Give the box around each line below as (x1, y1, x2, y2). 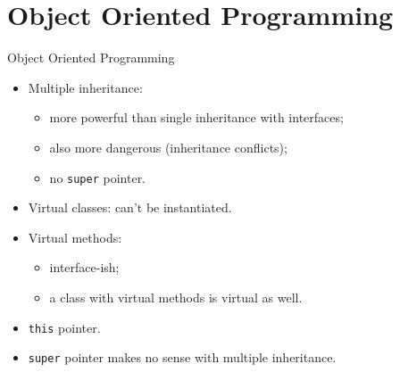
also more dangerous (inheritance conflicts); (49, 137, 287, 156)
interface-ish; (49, 258, 120, 277)
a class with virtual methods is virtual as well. (49, 287, 303, 306)
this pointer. (28, 318, 101, 336)
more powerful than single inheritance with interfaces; (49, 108, 344, 127)
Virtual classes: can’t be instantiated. (28, 198, 232, 217)
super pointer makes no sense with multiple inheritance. (28, 348, 337, 367)
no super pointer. (49, 168, 146, 186)
